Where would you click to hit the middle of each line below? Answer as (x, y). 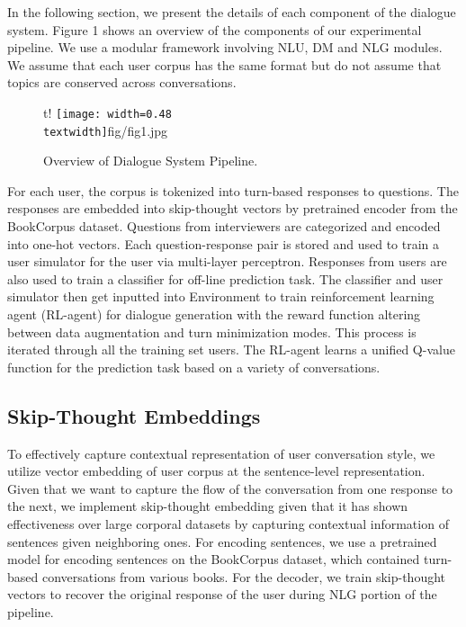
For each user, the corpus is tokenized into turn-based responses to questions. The (233, 190)
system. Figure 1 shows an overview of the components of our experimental (215, 29)
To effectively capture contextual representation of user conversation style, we (221, 453)
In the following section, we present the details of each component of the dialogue (232, 12)
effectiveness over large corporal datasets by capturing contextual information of (228, 523)
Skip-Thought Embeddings (134, 415)
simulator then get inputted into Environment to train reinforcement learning (221, 296)
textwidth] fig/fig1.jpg (106, 130)
